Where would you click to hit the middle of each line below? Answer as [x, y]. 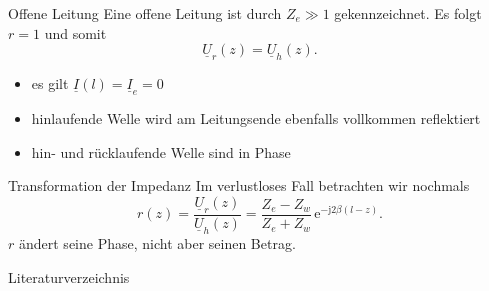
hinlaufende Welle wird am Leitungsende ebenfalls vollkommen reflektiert [256, 118]
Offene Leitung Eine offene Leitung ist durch [145, 13]
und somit [75, 32]
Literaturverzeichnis [69, 276]
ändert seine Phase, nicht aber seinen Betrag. [157, 243]
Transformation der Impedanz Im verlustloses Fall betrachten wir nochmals [239, 185]
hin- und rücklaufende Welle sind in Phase [161, 151]
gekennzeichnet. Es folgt [408, 13]
